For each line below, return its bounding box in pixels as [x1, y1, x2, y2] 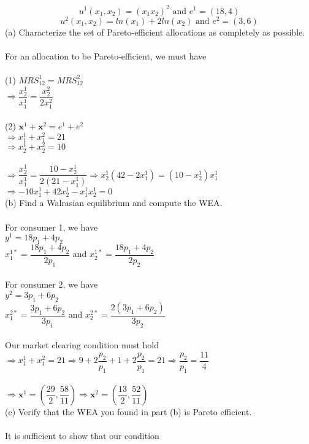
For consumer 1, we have [5, 220, 98, 233]
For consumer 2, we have [5, 278, 98, 291]
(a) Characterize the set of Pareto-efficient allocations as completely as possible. [5, 25, 305, 38]
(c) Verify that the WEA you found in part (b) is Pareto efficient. [5, 405, 252, 418]
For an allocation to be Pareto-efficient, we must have [5, 49, 207, 62]
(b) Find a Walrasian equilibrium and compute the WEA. [5, 196, 223, 209]
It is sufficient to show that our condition [5, 429, 159, 442]
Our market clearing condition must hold [5, 339, 159, 351]
